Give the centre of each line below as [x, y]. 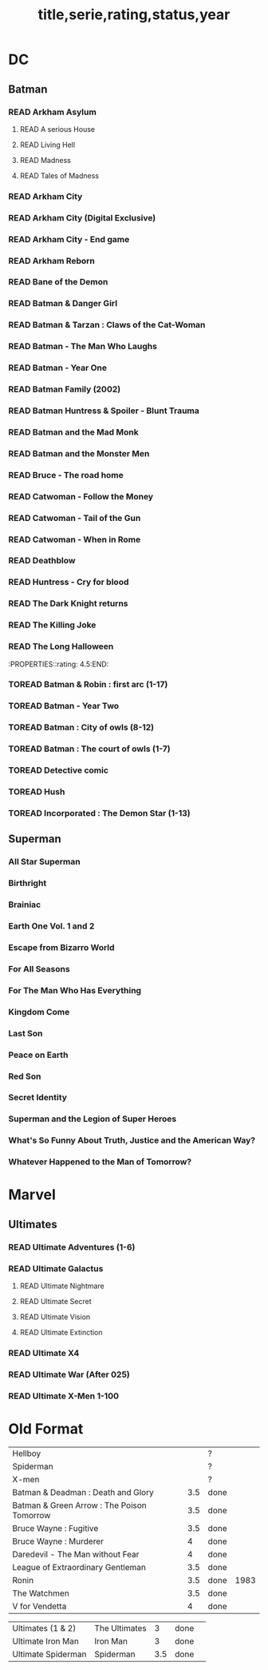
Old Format [46, 1429]
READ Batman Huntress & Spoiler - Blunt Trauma [104, 411]
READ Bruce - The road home [66, 475]
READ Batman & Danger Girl [63, 304]
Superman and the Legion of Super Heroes [93, 1119]
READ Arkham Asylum [53, 112]
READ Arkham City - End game [69, 239]
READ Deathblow [42, 561]
